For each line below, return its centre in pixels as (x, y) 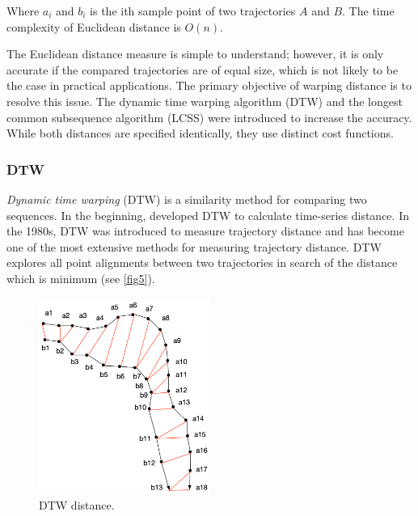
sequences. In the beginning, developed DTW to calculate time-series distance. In (208, 215)
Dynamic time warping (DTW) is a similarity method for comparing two (187, 199)
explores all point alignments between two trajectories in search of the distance (202, 262)
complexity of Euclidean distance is (94, 26)
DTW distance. (77, 505)
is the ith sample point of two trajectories (193, 11)
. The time (368, 11)
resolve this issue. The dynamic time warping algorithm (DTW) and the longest (205, 101)
